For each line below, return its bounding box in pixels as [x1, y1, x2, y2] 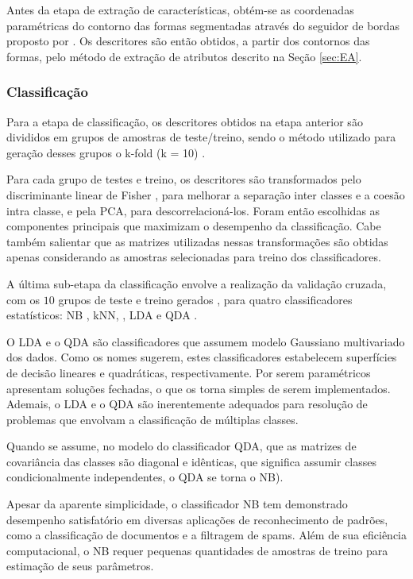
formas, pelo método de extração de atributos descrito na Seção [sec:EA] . [6, 48, 362, 64]
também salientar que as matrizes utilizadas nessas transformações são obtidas [6, 233, 388, 249]
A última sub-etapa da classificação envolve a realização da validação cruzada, [6, 275, 387, 291]
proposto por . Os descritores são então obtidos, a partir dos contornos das [6, 33, 370, 49]
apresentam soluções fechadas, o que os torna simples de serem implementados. [6, 380, 391, 396]
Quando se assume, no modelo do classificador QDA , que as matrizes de [6, 438, 357, 454]
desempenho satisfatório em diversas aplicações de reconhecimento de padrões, [6, 511, 388, 527]
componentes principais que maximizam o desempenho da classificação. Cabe [6, 218, 381, 234]
